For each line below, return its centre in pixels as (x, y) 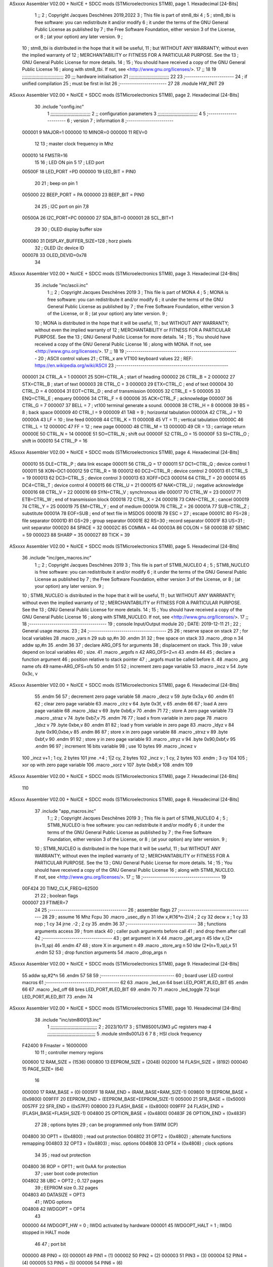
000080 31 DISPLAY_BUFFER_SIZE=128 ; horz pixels (77, 241)
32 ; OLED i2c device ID (59, 248)
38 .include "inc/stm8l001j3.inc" (68, 1020)
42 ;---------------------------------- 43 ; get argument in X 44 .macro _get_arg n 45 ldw (128, 938)
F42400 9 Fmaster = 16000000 (55, 1045)
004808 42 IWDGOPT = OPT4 (54, 1209)
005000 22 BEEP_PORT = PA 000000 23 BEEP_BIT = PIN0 (83, 195)
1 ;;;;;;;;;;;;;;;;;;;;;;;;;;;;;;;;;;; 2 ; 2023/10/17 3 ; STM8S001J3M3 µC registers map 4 (129, 1027)
